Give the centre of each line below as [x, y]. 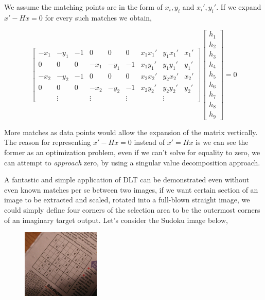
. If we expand [239, 7]
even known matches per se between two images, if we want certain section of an [131, 189]
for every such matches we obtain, [98, 17]
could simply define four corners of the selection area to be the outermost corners [132, 209]
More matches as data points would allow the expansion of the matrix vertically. [131, 132]
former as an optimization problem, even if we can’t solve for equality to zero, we [132, 152]
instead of [149, 142]
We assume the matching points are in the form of [83, 7]
